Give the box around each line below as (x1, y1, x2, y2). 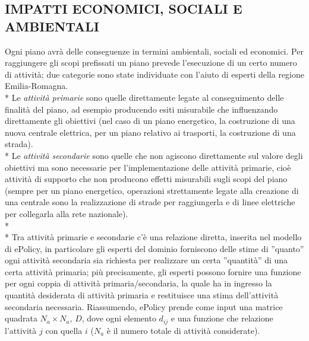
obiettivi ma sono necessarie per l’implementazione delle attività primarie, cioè (5, 161, 291, 173)
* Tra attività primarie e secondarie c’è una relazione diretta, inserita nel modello (5, 231, 302, 243)
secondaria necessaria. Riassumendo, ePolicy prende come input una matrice (5, 300, 283, 313)
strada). (5, 138, 33, 150)
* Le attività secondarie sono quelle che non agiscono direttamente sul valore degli (5, 149, 303, 161)
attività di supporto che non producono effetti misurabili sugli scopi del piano (5, 173, 288, 185)
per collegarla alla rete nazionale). (5, 207, 128, 219)
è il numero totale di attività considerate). (106, 324, 260, 336)
